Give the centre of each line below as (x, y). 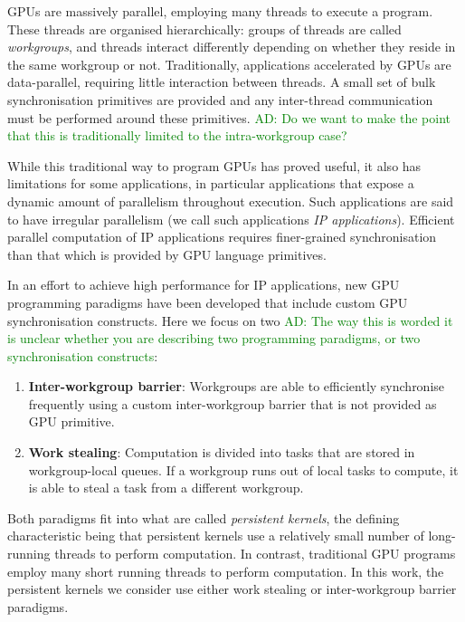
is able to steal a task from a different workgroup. (166, 488)
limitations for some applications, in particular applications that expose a (211, 183)
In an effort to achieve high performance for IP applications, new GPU (204, 285)
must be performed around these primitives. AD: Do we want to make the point (229, 117)
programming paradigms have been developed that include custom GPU (208, 302)
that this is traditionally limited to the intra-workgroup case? (177, 135)
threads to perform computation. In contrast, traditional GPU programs (255, 554)
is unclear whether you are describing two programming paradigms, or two (214, 338)
